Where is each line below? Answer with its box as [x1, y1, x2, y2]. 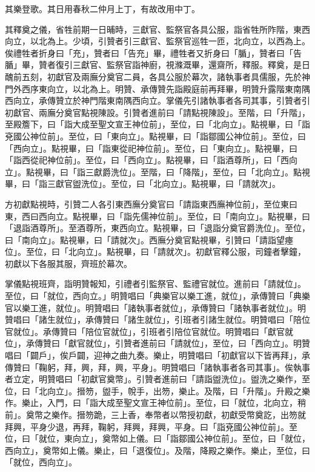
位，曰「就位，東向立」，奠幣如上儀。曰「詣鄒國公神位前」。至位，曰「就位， [5, 432, 310, 445]
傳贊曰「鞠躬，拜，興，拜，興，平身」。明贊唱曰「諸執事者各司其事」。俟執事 [5, 360, 310, 373]
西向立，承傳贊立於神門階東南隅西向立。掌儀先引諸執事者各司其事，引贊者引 [5, 94, 310, 107]
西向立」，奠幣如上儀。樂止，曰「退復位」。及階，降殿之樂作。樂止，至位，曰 [5, 443, 310, 456]
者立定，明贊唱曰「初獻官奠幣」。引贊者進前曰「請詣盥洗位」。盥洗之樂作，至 [5, 373, 310, 385]
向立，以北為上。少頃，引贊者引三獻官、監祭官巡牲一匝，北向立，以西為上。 [5, 35, 310, 47]
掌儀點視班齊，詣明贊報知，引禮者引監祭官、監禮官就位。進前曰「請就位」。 [5, 277, 306, 290]
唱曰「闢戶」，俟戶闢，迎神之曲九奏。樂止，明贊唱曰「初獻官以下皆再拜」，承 [5, 349, 310, 362]
